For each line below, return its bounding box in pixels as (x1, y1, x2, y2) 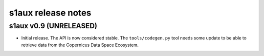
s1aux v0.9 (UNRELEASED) (9, 21, 98, 30)
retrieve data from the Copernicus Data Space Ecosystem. (21, 42, 139, 48)
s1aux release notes (9, 7, 91, 18)
